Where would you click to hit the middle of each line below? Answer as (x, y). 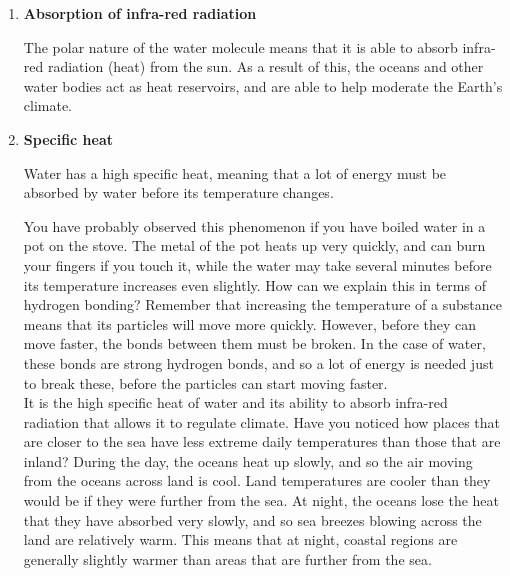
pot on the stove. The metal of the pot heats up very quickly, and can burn (254, 245)
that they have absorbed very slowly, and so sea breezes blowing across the (252, 519)
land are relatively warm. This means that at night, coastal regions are (240, 539)
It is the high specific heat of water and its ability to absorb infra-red (235, 402)
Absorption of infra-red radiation (140, 13)
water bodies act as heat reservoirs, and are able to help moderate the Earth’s (263, 85)
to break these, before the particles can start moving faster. (205, 382)
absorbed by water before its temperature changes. (178, 192)
